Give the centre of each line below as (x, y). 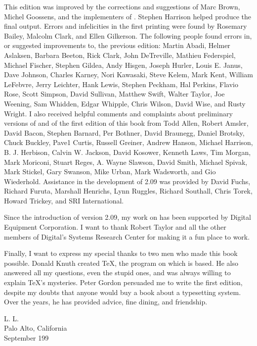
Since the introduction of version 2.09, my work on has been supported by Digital (128, 217)
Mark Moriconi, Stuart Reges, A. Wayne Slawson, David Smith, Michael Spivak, (126, 162)
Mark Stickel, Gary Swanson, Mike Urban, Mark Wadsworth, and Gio (110, 172)
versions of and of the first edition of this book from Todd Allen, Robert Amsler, (126, 123)
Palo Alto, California (36, 328)
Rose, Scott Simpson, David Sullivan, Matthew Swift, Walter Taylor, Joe (114, 94)
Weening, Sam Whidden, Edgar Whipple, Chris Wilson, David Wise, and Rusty (125, 103)
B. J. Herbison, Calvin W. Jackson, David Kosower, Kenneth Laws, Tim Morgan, (128, 152)
